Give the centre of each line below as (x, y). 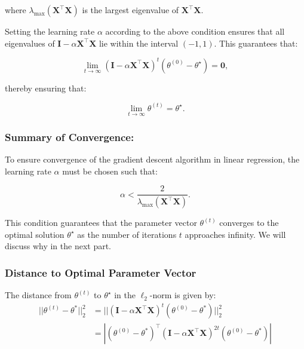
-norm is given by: (183, 295)
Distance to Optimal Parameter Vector (101, 272)
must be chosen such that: (110, 171)
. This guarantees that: (256, 43)
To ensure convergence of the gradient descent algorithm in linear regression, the (152, 159)
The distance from (38, 295)
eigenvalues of (30, 43)
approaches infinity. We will (235, 234)
